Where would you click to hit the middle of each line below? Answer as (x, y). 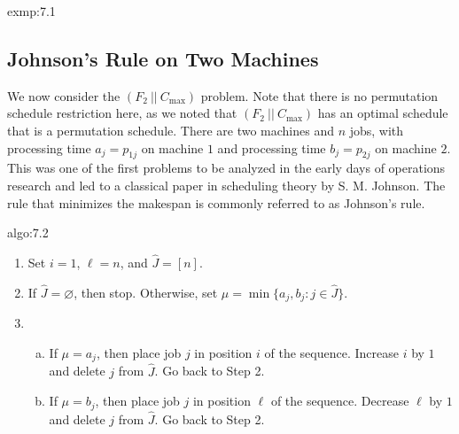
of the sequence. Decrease (340, 401)
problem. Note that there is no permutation (319, 95)
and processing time (272, 147)
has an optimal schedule (383, 113)
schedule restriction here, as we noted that (122, 113)
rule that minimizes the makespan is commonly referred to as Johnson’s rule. (216, 202)
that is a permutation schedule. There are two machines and (171, 130)
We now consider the (64, 95)
